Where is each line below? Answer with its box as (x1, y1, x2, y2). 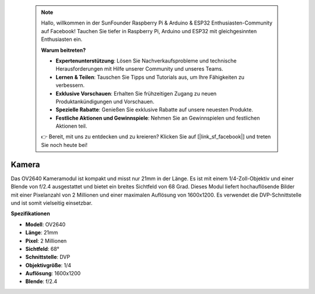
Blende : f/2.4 (25, 278, 58, 285)
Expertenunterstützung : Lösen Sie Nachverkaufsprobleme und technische (55, 57, 237, 64)
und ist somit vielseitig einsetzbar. (10, 199, 93, 206)
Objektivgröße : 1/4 (25, 261, 72, 268)
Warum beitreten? (41, 47, 86, 54)
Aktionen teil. (55, 123, 87, 129)
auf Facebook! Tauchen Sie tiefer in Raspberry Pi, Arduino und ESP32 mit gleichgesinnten (41, 27, 257, 34)
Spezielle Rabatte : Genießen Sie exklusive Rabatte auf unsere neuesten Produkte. (55, 106, 253, 113)
